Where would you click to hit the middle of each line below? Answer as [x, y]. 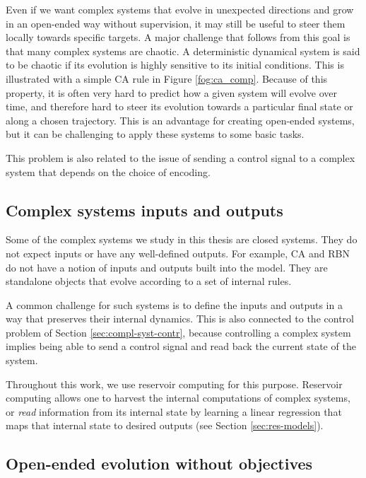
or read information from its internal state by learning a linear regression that [174, 411]
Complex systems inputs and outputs [144, 210]
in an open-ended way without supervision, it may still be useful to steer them [176, 23]
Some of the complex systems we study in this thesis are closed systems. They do [182, 239]
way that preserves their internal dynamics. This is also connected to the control [180, 319]
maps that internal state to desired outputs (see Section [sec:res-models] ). [165, 425]
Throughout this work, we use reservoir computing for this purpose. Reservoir [174, 384]
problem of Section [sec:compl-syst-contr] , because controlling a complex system [178, 332]
